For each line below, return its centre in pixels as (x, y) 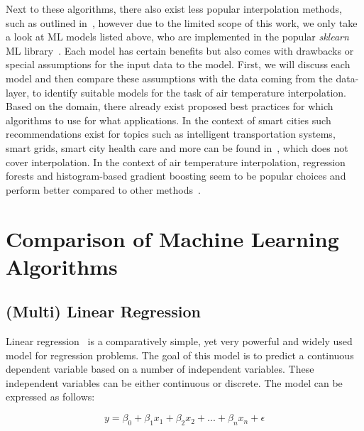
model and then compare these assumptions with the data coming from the (169, 78)
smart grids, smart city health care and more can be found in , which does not (177, 147)
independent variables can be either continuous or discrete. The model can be (174, 382)
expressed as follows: (50, 397)
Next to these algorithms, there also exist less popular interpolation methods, (174, 9)
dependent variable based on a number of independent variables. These (160, 369)
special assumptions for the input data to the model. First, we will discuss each (178, 64)
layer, (18, 92)
